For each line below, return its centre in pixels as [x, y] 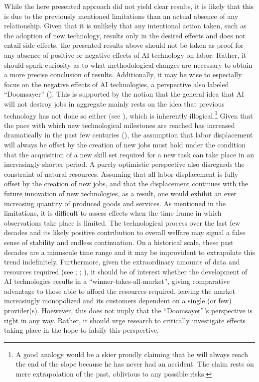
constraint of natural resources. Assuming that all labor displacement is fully [121, 174]
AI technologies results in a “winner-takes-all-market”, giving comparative [117, 281]
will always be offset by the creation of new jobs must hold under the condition [125, 144]
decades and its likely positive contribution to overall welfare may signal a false [125, 232]
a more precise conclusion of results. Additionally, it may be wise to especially [123, 74]
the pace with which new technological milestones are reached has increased [120, 125]
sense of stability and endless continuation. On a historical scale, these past [119, 242]
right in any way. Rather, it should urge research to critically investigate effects [125, 320]
